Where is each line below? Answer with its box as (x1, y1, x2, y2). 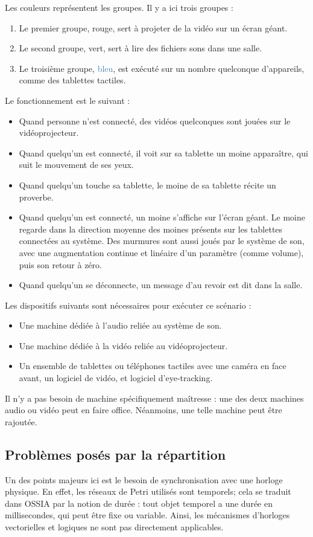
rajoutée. (5, 415, 37, 428)
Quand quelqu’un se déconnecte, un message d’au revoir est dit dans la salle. (19, 278, 303, 291)
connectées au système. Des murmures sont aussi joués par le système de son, (19, 234, 305, 247)
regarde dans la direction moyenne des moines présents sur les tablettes (19, 222, 283, 235)
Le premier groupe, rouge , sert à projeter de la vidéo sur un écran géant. (19, 21, 288, 34)
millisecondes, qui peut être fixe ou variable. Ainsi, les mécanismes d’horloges (5, 509, 290, 521)
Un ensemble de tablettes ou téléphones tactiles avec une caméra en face (19, 359, 286, 372)
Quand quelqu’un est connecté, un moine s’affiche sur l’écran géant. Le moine (19, 211, 305, 223)
